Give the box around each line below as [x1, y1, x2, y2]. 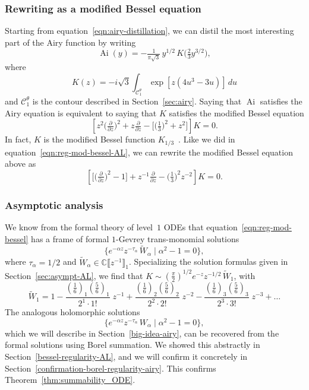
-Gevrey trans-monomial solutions [115, 232, 239, 245]
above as [5, 157, 36, 170]
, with [234, 269, 256, 281]
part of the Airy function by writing [5, 36, 136, 48]
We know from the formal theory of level [5, 221, 153, 233]
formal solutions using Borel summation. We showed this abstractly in [5, 338, 260, 351]
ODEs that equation [163, 221, 238, 233]
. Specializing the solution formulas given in [128, 255, 288, 268]
